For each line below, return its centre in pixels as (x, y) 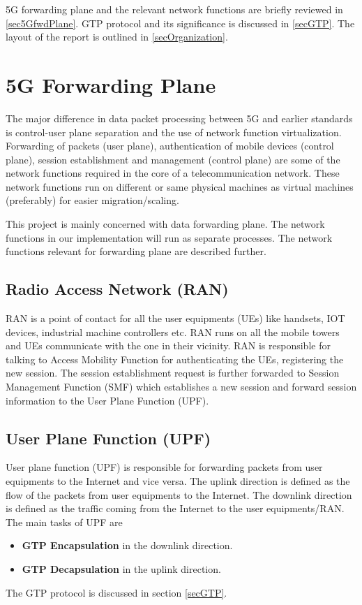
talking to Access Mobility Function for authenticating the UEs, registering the (175, 359)
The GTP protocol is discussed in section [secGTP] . (116, 592)
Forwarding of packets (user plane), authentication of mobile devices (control (170, 146)
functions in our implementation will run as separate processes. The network (169, 237)
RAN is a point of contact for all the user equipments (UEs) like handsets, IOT (175, 318)
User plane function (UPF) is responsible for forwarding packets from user (164, 467)
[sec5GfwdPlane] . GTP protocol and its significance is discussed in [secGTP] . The (180, 23)
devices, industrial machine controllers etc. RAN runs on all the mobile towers (173, 331)
